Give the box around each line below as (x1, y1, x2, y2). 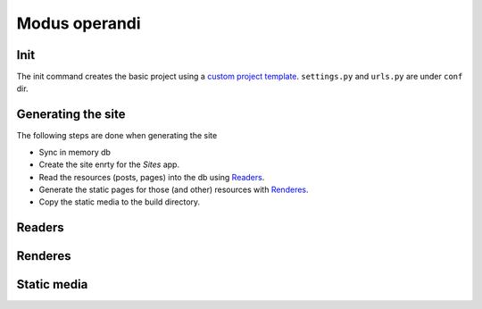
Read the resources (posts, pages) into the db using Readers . (38, 171, 265, 182)
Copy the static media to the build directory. (38, 196, 201, 207)
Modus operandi (16, 13, 142, 33)
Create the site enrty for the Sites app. (38, 159, 180, 170)
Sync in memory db (38, 146, 112, 157)
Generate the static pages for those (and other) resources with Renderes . (38, 184, 309, 195)
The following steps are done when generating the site (16, 130, 218, 141)
